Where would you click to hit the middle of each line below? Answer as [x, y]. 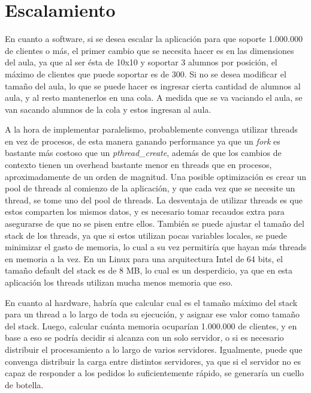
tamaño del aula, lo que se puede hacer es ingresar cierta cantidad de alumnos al [153, 85]
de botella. [24, 384]
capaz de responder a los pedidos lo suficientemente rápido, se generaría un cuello [155, 373]
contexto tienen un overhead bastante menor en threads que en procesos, [138, 165]
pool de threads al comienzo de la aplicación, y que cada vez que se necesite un [150, 188]
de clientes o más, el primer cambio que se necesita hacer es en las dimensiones [150, 50]
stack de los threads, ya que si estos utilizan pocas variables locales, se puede [146, 235]
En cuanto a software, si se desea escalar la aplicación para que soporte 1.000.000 [154, 39]
